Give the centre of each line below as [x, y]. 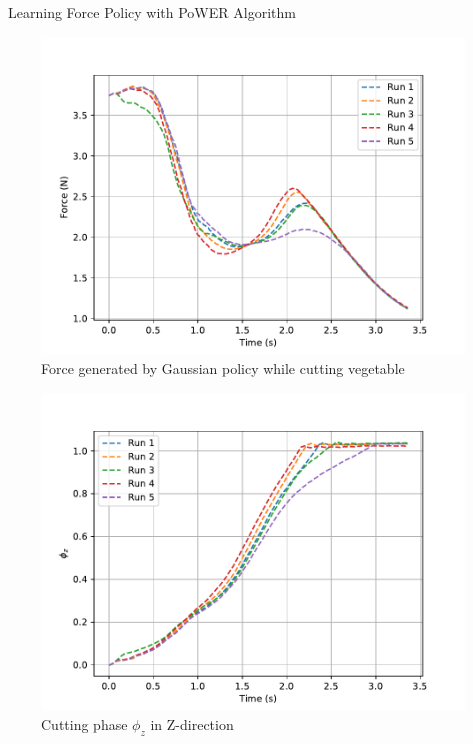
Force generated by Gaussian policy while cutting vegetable [223, 368]
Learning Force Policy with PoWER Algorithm [152, 12]
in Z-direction [192, 724]
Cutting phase [84, 724]
